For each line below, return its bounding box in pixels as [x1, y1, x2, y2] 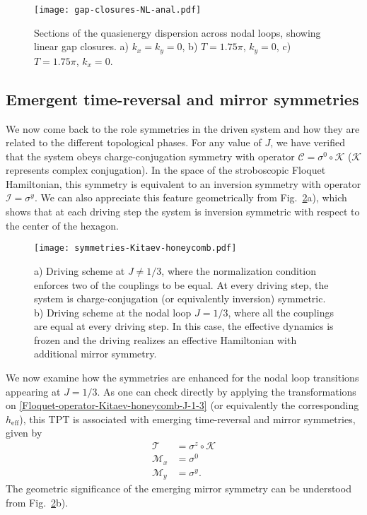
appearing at [6, 384, 61, 398]
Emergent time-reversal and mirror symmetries [6, 88, 359, 109]
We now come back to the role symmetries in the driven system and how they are [6, 121, 360, 136]
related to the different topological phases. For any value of [6, 135, 262, 150]
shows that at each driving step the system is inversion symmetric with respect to [6, 204, 360, 219]
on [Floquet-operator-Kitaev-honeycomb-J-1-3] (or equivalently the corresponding [6, 398, 359, 413]
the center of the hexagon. [6, 218, 119, 232]
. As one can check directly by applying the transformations [97, 384, 356, 398]
